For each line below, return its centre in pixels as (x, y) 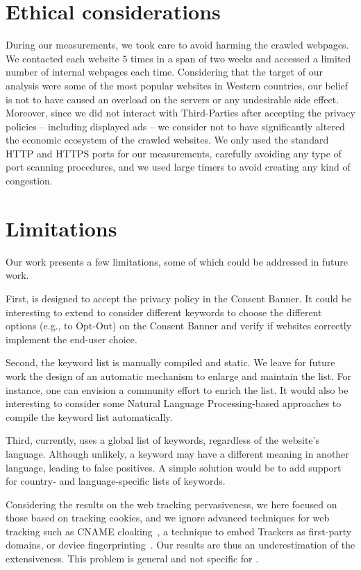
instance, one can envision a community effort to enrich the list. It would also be (177, 389)
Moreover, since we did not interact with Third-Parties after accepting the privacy (180, 113)
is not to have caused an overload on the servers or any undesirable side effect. (173, 99)
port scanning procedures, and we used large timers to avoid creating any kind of (178, 167)
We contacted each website (62, 58)
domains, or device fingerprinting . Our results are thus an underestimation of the (180, 545)
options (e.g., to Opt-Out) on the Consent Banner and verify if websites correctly (179, 326)
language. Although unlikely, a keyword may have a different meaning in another (177, 453)
